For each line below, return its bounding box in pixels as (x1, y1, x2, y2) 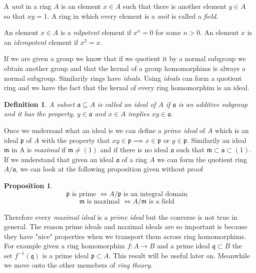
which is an (215, 125, 249, 135)
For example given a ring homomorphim (4, 240, 125, 251)
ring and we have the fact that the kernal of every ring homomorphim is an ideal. (4, 82, 250, 93)
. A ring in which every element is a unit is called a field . (47, 10, 218, 21)
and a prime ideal (157, 240, 210, 251)
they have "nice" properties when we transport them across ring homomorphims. (4, 231, 247, 241)
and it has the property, (4, 108, 75, 119)
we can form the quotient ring (157, 154, 247, 164)
